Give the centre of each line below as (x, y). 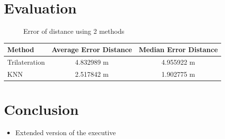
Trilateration (26, 62)
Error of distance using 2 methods (74, 31)
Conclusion (41, 109)
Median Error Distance (178, 49)
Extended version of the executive (65, 132)
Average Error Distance (92, 49)
